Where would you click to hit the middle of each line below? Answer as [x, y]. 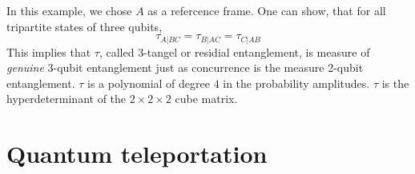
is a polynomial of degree [149, 83]
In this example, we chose [69, 10]
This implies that [49, 51]
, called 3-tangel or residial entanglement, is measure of [234, 51]
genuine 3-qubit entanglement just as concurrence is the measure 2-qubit [185, 67]
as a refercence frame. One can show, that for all [267, 10]
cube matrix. [206, 99]
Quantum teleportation [137, 154]
